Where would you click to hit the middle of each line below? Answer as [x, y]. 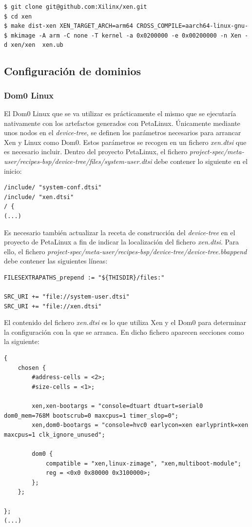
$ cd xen [18, 16]
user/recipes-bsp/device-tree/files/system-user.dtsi [78, 161]
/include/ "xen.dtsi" [39, 197]
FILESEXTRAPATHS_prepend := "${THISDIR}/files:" [84, 277]
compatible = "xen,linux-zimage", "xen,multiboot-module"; [143, 463]
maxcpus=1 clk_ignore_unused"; [55, 435]
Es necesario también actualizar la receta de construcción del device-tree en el [120, 232]
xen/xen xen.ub [37, 45]
